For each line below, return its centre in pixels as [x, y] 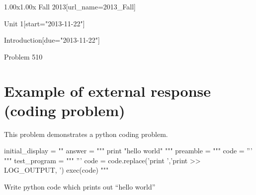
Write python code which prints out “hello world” [80, 187]
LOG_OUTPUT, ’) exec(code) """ [56, 170]
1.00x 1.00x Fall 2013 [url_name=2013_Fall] [70, 6]
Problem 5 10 [23, 56]
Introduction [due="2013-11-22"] [52, 40]
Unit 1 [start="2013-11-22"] [44, 23]
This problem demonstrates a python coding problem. [86, 134]
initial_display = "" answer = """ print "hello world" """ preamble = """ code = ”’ [128, 151]
